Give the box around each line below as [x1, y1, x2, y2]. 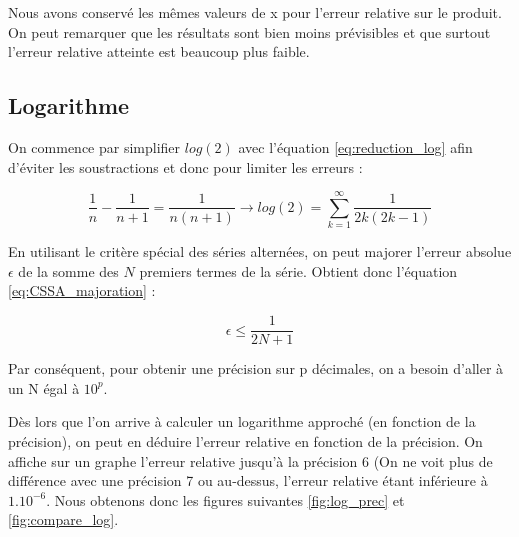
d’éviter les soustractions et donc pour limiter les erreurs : [8, 156, 363, 177]
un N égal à [8, 377, 80, 398]
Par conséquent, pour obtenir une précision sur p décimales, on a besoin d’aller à [8, 358, 504, 379]
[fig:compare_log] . [8, 509, 119, 530]
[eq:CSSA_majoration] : [8, 280, 156, 301]
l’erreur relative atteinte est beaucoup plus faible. [8, 41, 310, 62]
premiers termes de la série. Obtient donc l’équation [139, 260, 458, 281]
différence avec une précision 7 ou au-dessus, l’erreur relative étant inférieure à [8, 470, 488, 491]
